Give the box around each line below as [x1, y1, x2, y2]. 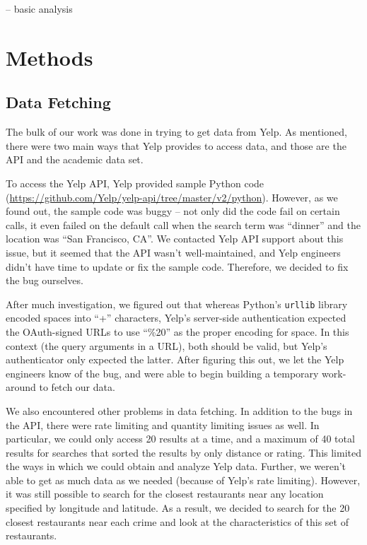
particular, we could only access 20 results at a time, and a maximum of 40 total [6, 431, 355, 446]
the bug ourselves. [6, 273, 83, 288]
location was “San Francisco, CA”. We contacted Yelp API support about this [6, 231, 344, 246]
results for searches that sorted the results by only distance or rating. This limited [6, 445, 362, 459]
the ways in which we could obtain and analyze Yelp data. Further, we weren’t [6, 459, 346, 474]
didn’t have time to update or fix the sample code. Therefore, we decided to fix [6, 259, 349, 274]
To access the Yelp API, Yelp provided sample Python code [6, 175, 264, 190]
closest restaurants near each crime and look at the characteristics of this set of [6, 514, 349, 529]
